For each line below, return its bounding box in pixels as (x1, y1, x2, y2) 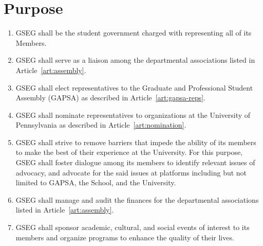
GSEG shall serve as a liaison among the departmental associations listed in (15, 55, 255, 65)
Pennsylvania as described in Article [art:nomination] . (15, 119, 186, 130)
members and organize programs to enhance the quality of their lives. (15, 232, 234, 242)
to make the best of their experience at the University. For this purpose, (15, 147, 243, 157)
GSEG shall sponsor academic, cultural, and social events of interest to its (15, 222, 250, 233)
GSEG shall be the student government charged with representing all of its (15, 27, 252, 38)
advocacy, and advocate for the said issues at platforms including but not (15, 167, 247, 178)
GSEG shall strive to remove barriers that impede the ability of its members (15, 136, 256, 147)
